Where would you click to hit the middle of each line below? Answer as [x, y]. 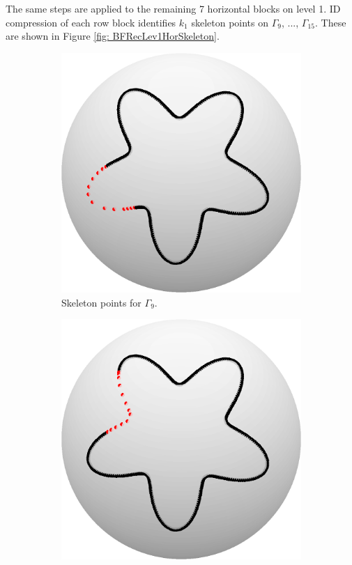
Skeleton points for [101, 302]
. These [331, 22]
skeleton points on [230, 22]
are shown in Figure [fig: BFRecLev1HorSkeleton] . [113, 36]
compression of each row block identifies [91, 22]
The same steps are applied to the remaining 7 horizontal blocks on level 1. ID [173, 8]
